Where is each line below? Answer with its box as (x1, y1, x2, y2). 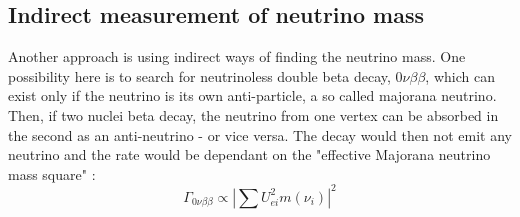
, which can (425, 65, 495, 86)
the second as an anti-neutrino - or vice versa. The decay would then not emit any (8, 124, 512, 145)
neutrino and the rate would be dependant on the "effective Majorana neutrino (8, 144, 491, 165)
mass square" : (8, 163, 96, 184)
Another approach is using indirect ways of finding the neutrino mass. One (8, 46, 466, 67)
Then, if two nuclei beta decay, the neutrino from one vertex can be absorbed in (8, 104, 499, 125)
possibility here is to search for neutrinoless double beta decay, (8, 65, 391, 86)
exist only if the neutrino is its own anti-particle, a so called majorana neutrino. (8, 85, 497, 106)
